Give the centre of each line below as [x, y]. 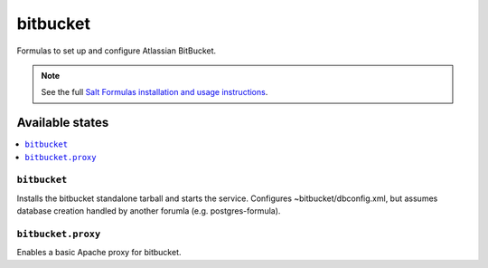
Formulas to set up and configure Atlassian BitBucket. [117, 51]
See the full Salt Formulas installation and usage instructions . [155, 92]
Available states [63, 123]
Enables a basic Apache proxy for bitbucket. [99, 253]
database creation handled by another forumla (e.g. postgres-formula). [149, 211]
